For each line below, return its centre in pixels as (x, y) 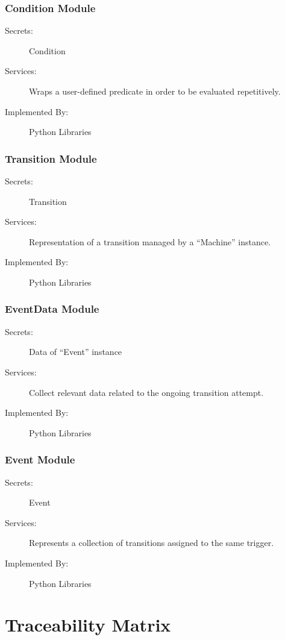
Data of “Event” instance (76, 352)
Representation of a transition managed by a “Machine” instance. (150, 241)
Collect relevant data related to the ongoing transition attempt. (146, 392)
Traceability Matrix (88, 625)
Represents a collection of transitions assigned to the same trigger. (152, 543)
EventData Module (52, 309)
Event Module (40, 460)
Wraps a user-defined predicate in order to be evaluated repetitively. (155, 91)
